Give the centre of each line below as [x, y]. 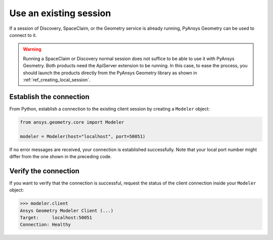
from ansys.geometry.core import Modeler [72, 122]
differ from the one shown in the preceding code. [61, 156]
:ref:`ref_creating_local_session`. [57, 80]
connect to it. [23, 35]
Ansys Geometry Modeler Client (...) [67, 210]
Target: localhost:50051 [56, 218]
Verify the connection [44, 171]
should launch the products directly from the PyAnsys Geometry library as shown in [110, 73]
